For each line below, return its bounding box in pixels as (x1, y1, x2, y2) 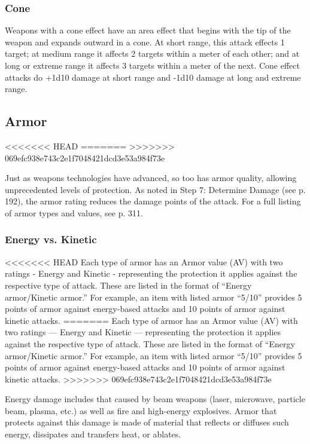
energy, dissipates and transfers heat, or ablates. (5, 428, 181, 440)
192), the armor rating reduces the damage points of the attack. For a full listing (5, 195, 301, 207)
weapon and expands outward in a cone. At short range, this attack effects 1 (5, 35, 285, 48)
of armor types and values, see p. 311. (5, 206, 143, 219)
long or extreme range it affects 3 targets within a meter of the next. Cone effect (5, 59, 300, 71)
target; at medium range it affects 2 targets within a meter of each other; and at (5, 47, 300, 60)
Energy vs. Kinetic (5, 232, 97, 247)
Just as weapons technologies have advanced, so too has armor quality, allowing (5, 172, 297, 184)
